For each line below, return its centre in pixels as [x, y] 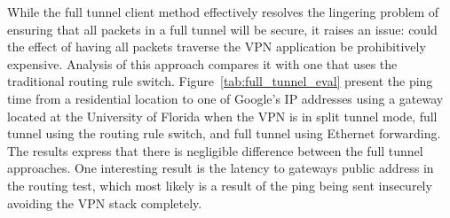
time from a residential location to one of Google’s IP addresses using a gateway [225, 98]
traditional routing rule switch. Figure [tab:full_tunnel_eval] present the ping [220, 81]
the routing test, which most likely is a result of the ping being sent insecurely [220, 185]
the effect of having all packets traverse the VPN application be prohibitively [217, 47]
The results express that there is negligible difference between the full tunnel [215, 150]
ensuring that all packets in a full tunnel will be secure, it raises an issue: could [222, 29]
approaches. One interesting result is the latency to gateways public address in [221, 168]
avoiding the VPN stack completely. [105, 202]
